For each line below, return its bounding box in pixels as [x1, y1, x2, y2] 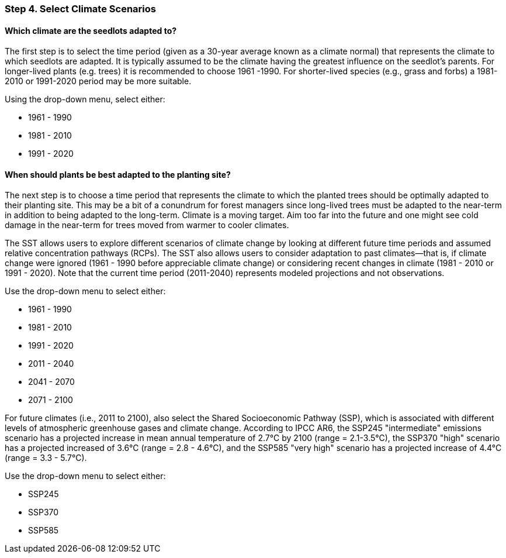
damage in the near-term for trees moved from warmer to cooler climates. [5, 220, 289, 230]
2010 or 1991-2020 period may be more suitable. [5, 76, 192, 87]
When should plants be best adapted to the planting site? [5, 169, 231, 180]
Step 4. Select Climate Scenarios [5, 3, 156, 15]
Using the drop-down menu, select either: [5, 94, 165, 105]
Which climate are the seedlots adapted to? [5, 25, 177, 36]
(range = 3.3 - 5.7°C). [5, 453, 87, 463]
